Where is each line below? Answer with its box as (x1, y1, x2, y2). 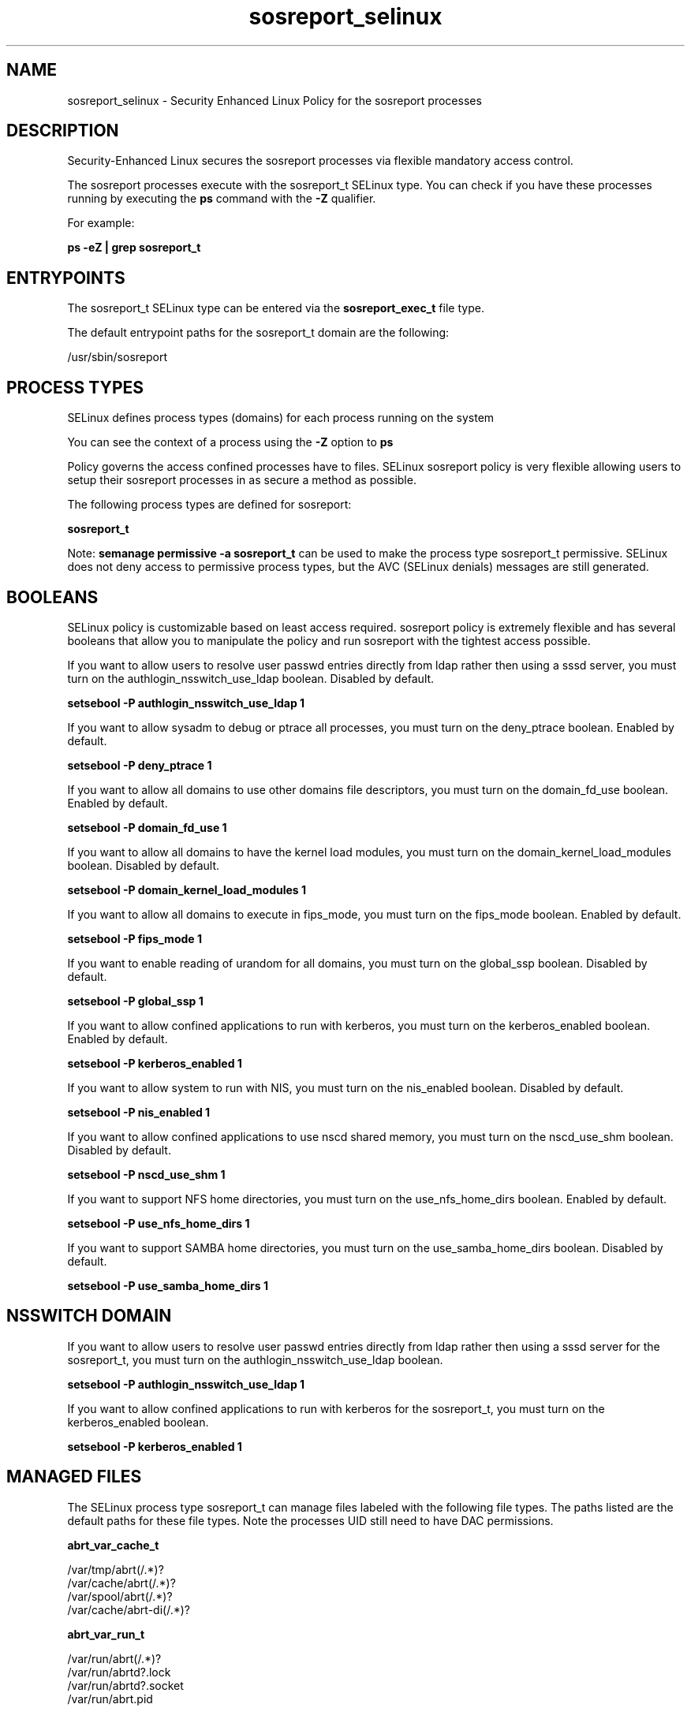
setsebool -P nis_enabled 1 (67, 1105, 211, 1119)
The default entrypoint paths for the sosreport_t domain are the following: (67, 326, 450, 340)
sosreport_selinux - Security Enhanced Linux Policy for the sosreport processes (67, 93, 482, 107)
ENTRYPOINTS (6, 267, 125, 288)
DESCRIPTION (6, 121, 119, 141)
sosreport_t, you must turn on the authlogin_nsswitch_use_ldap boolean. (67, 1352, 443, 1367)
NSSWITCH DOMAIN (6, 1306, 172, 1326)
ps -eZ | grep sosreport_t (67, 241, 201, 255)
